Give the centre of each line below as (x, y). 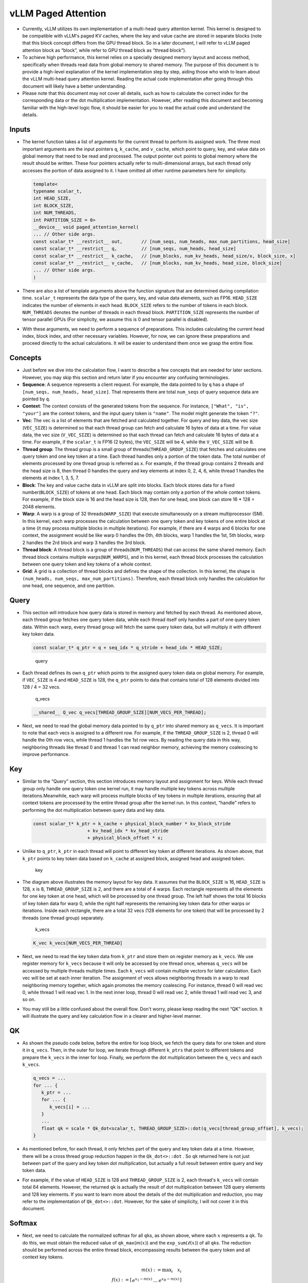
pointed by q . (36, 399)
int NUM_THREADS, (55, 213)
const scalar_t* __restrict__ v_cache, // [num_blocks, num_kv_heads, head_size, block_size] (158, 263)
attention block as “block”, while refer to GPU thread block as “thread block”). (104, 50)
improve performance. (46, 754)
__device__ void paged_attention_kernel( (86, 227)
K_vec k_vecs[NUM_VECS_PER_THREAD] (78, 943)
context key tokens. (43, 1257)
